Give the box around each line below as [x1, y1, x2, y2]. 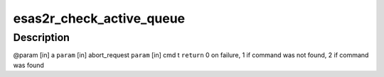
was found [13, 61, 44, 69]
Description [13, 31, 70, 44]
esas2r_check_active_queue [13, 11, 186, 26]
